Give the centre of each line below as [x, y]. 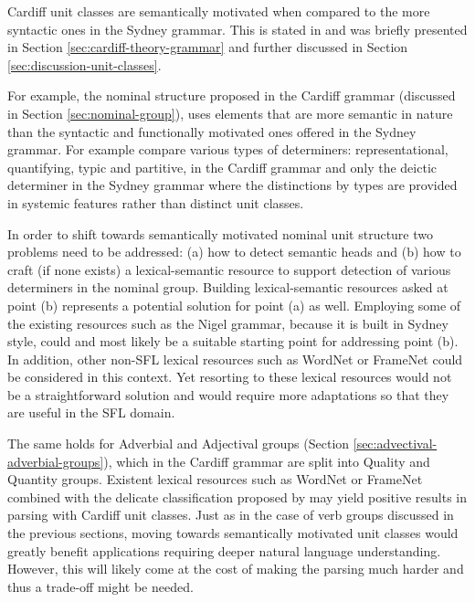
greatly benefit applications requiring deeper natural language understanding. [224, 550]
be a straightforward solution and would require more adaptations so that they [228, 394]
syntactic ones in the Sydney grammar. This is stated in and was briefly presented [237, 29]
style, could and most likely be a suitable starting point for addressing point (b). [233, 341]
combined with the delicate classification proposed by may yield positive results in [237, 496]
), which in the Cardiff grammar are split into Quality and [267, 461]
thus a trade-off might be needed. [100, 586]
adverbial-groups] [56, 461]
